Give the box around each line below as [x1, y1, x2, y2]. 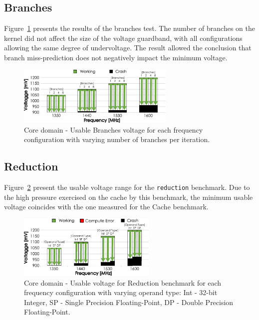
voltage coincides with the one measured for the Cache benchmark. [4, 201, 209, 212]
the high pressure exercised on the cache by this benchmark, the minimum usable [4, 191, 253, 202]
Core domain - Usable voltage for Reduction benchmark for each [24, 277, 222, 288]
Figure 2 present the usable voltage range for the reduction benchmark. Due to [4, 182, 250, 192]
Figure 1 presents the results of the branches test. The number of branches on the [4, 23, 255, 33]
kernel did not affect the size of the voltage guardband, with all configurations [4, 32, 243, 43]
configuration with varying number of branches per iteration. [24, 134, 210, 145]
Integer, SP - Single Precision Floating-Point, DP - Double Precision [24, 297, 234, 307]
